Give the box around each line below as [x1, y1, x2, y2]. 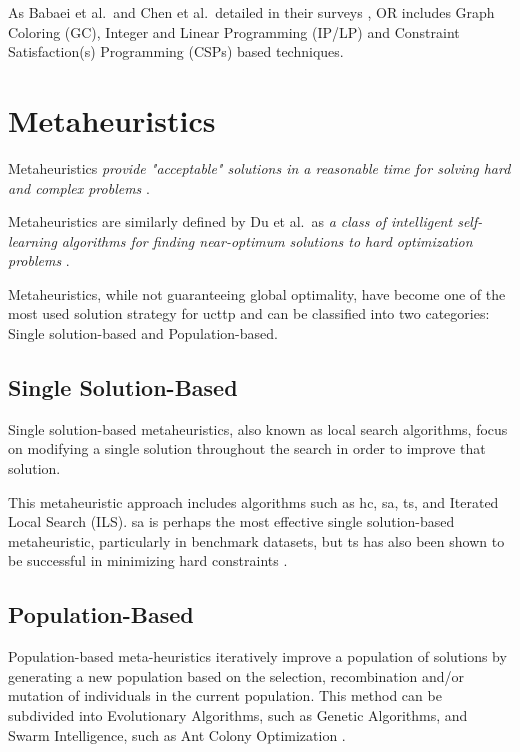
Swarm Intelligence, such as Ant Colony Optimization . [8, 724, 346, 745]
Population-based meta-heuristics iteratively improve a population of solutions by [8, 646, 507, 667]
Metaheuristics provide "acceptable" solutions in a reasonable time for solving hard [8, 157, 511, 178]
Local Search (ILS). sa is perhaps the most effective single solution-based [8, 511, 455, 532]
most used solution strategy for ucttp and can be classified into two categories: [8, 303, 490, 324]
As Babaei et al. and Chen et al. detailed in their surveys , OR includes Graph [8, 2, 495, 22]
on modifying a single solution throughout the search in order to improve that [8, 438, 486, 459]
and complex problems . [8, 177, 150, 198]
